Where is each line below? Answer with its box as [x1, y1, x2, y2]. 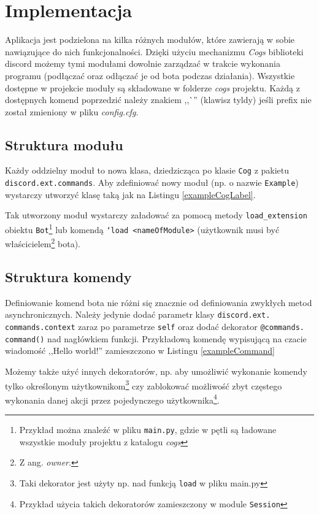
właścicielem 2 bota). [5, 236, 80, 250]
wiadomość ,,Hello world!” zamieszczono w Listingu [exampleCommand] [5, 344, 275, 357]
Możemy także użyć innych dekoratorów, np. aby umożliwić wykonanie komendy [5, 364, 307, 377]
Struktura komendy [5, 267, 132, 286]
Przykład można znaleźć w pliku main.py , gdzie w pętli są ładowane [19, 423, 277, 436]
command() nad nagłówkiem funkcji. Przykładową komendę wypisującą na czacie [5, 332, 307, 345]
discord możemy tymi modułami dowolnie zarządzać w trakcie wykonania [5, 57, 280, 70]
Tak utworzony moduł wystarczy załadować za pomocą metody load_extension [5, 209, 307, 221]
